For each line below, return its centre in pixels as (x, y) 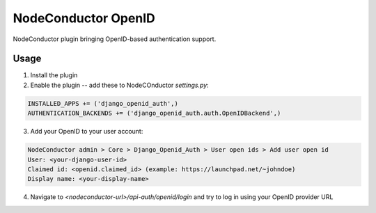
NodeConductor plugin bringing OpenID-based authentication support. (115, 39)
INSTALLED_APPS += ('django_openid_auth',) (103, 103)
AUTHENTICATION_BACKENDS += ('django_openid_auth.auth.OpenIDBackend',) (154, 113)
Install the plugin (54, 75)
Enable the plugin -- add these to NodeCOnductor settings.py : (119, 85)
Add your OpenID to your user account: (87, 132)
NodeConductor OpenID (84, 18)
